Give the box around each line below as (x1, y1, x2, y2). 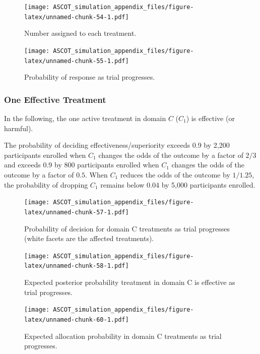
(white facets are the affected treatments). (24, 233, 154, 244)
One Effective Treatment (4, 93, 106, 105)
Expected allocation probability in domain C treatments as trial (24, 330, 222, 341)
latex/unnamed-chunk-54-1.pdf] (24, 13, 129, 21)
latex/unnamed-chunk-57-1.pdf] (24, 208, 129, 216)
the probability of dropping (4, 179, 88, 190)
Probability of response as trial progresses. (24, 72, 155, 82)
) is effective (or (186, 113, 235, 124)
